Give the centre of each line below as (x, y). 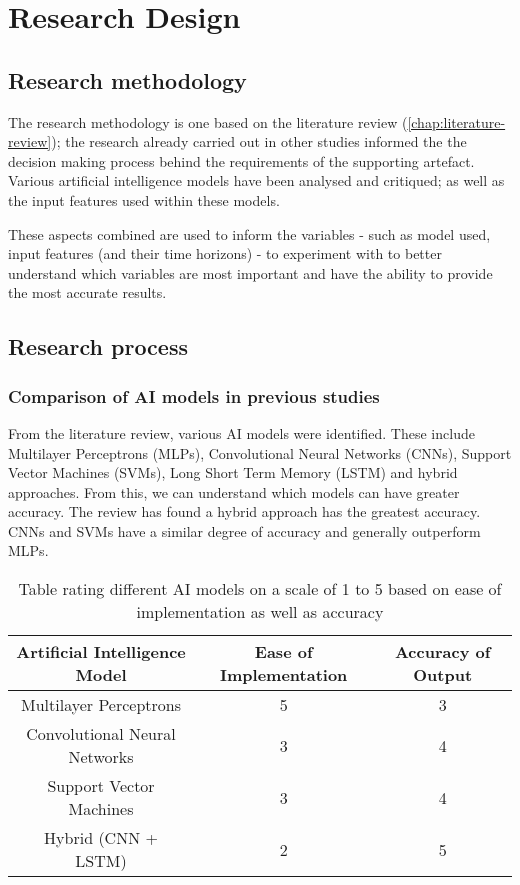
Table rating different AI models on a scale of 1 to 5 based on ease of (260, 589)
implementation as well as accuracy (260, 612)
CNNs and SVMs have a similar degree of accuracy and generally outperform (244, 530)
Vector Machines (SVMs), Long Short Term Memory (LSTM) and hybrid (233, 472)
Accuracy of (442, 652)
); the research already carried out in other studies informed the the (259, 141)
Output (443, 675)
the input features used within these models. (144, 199)
